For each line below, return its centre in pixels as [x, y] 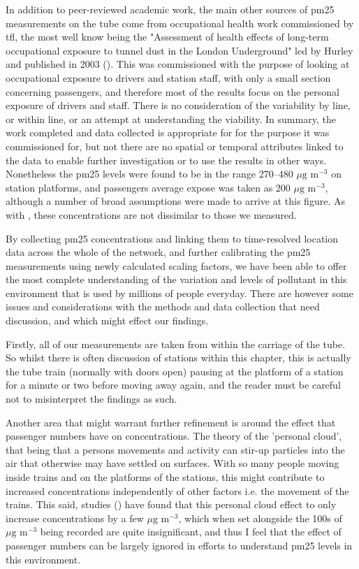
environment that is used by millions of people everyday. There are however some [179, 293]
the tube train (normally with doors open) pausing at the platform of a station [175, 371]
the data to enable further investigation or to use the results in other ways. [166, 160]
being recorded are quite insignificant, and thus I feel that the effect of [191, 532]
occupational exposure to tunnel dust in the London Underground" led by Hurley [179, 50]
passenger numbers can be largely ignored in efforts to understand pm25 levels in [179, 545]
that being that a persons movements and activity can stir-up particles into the [175, 449]
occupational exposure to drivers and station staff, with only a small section [168, 77]
